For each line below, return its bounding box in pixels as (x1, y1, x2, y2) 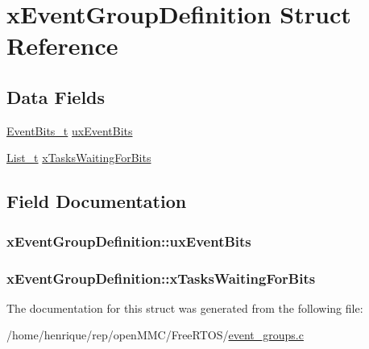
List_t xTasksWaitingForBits (6, 149, 151, 166)
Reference (6, 29, 118, 62)
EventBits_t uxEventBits (6, 122, 133, 139)
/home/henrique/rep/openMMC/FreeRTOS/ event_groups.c (6, 326, 304, 343)
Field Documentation (6, 189, 187, 214)
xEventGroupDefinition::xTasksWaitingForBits (6, 268, 316, 288)
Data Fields (6, 84, 106, 109)
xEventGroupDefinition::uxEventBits (6, 231, 251, 251)
